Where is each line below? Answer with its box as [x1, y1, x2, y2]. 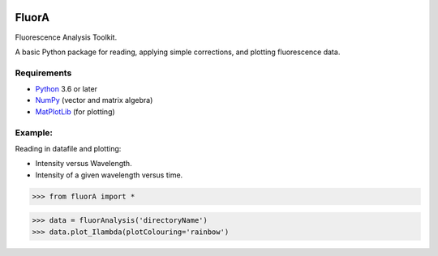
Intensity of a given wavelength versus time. [35, 170, 183, 180]
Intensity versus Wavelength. [35, 159, 133, 169]
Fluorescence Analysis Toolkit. [15, 32, 118, 42]
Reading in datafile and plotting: [15, 143, 122, 153]
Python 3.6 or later [35, 84, 97, 94]
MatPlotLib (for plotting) [35, 106, 115, 117]
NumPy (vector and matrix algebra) [35, 96, 153, 105]
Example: [15, 126, 53, 138]
